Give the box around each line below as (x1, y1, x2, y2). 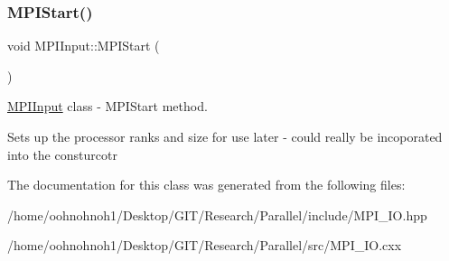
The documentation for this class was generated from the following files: (7, 175, 406, 194)
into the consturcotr (7, 144, 117, 163)
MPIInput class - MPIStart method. (7, 97, 208, 116)
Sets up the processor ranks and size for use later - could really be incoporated (7, 127, 443, 145)
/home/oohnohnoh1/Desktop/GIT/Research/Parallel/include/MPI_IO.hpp (7, 205, 427, 224)
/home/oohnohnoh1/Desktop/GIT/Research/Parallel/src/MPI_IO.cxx (7, 236, 402, 255)
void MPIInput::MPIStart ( (7, 36, 160, 55)
